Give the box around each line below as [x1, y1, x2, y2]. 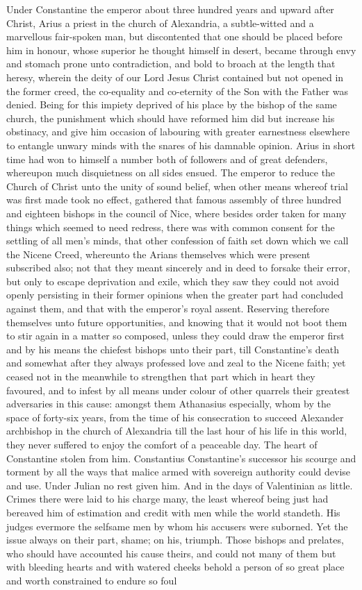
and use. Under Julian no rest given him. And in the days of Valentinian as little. [6, 478, 353, 492]
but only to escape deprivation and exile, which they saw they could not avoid [6, 273, 339, 288]
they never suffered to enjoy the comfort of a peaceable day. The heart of [6, 437, 318, 451]
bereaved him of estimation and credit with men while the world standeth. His [6, 505, 340, 519]
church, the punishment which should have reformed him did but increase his [6, 110, 335, 125]
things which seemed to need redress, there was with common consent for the [6, 219, 335, 234]
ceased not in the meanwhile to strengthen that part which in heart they [6, 369, 315, 384]
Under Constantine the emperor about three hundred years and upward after [6, 2, 334, 16]
